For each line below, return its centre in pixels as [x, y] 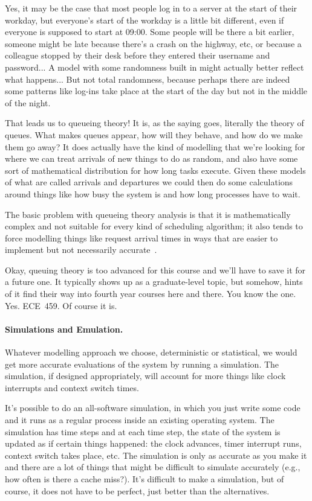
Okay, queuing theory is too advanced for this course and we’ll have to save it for [155, 270]
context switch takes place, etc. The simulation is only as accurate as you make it [156, 455]
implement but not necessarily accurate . [81, 250]
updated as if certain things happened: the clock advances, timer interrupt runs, [153, 443]
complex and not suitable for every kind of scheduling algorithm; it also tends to [154, 226]
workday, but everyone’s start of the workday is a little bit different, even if [145, 20]
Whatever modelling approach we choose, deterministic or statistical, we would [151, 352]
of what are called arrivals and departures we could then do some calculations [149, 182]
